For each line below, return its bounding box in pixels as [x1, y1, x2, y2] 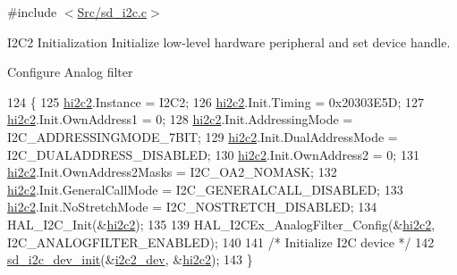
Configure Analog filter [7, 62, 133, 81]
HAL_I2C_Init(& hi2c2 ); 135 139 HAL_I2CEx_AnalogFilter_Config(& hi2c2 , [7, 214, 436, 233]
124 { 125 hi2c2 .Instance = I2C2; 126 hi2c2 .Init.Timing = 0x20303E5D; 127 [7, 92, 425, 111]
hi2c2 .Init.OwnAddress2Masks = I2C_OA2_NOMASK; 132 [7, 162, 337, 181]
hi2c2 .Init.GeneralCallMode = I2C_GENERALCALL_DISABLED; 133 [7, 179, 403, 198]
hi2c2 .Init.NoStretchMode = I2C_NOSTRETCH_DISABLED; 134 [7, 197, 377, 216]
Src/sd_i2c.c [77, 3, 148, 21]
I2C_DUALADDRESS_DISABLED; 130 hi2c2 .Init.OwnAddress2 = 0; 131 [7, 145, 419, 163]
